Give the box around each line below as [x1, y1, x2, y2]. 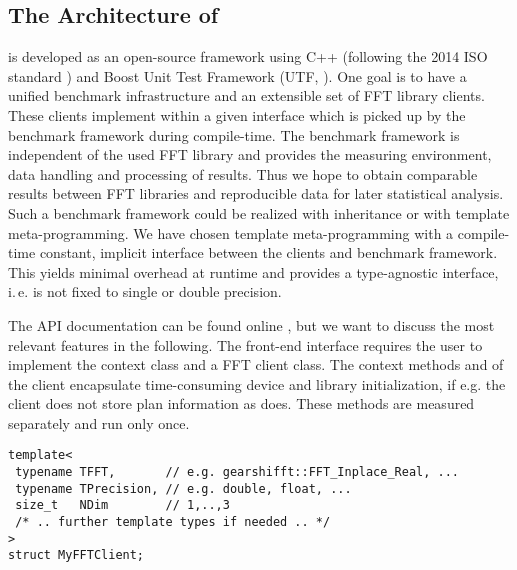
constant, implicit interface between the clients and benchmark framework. [39, 242, 498, 263]
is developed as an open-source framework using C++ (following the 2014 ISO [8, 46, 488, 67]
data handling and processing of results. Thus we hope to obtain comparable [8, 163, 478, 184]
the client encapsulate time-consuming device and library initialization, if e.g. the [8, 373, 506, 394]
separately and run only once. [8, 412, 190, 433]
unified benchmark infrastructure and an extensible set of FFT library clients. [8, 85, 485, 106]
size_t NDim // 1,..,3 [15, 498, 230, 513]
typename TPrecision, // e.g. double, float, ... [15, 481, 352, 496]
